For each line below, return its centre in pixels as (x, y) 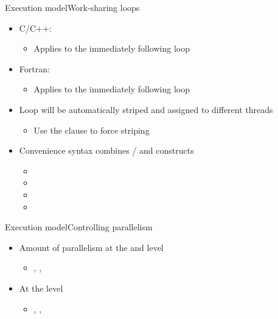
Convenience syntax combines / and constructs (106, 150)
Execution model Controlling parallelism (79, 227)
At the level (41, 288)
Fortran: (34, 68)
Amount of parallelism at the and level (91, 247)
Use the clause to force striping (92, 130)
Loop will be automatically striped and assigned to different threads (146, 109)
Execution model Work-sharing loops (72, 7)
